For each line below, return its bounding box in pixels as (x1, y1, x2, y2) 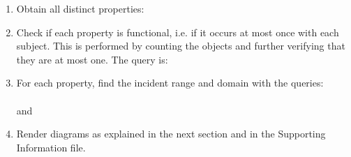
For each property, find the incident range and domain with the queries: (16, 75, 324, 90)
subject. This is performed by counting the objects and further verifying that (16, 38, 345, 53)
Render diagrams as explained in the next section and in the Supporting (16, 126, 326, 141)
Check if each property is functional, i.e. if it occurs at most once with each (16, 24, 339, 39)
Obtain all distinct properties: (16, 1, 144, 15)
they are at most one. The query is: (16, 52, 168, 66)
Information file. (16, 140, 86, 154)
